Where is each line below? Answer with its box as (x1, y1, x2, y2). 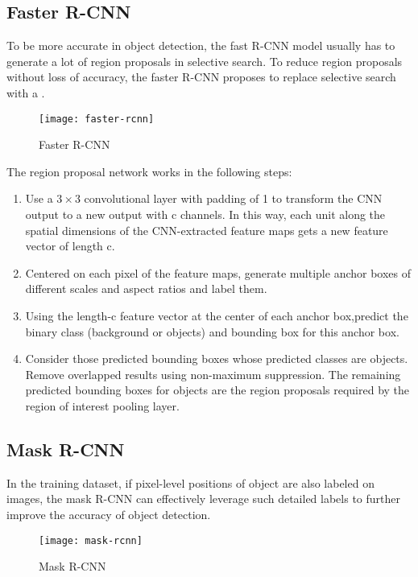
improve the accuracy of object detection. (6, 505, 211, 522)
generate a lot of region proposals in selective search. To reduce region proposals (6, 52, 403, 69)
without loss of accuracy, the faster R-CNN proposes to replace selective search (6, 68, 396, 85)
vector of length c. (25, 237, 115, 254)
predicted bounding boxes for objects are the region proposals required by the (25, 381, 410, 398)
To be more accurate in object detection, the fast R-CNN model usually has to (6, 37, 395, 54)
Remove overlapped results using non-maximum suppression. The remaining (25, 365, 401, 382)
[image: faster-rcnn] (39, 113, 155, 125)
